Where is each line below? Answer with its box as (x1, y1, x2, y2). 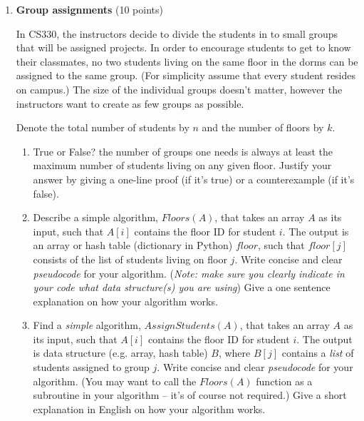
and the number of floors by (202, 120, 324, 135)
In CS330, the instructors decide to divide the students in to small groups (16, 26, 338, 41)
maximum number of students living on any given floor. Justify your (33, 158, 332, 173)
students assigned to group (33, 360, 150, 375)
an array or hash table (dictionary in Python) (33, 238, 233, 253)
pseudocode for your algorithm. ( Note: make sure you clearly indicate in (33, 265, 345, 280)
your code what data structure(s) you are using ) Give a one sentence (33, 280, 331, 295)
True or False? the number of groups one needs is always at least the (33, 143, 333, 158)
